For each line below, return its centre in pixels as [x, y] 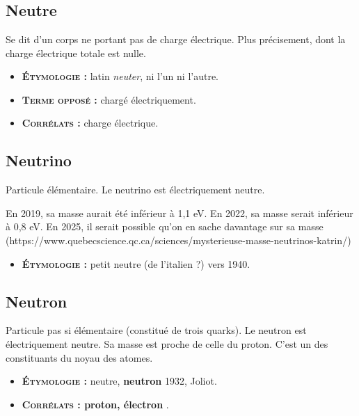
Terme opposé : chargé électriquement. [109, 99]
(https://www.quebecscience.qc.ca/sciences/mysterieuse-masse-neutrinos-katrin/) [178, 240]
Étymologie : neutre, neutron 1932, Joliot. [119, 381]
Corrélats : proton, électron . [95, 404]
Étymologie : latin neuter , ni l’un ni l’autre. [120, 76]
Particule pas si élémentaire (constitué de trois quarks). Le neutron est [156, 330]
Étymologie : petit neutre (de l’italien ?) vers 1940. [136, 263]
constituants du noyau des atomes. [79, 357]
